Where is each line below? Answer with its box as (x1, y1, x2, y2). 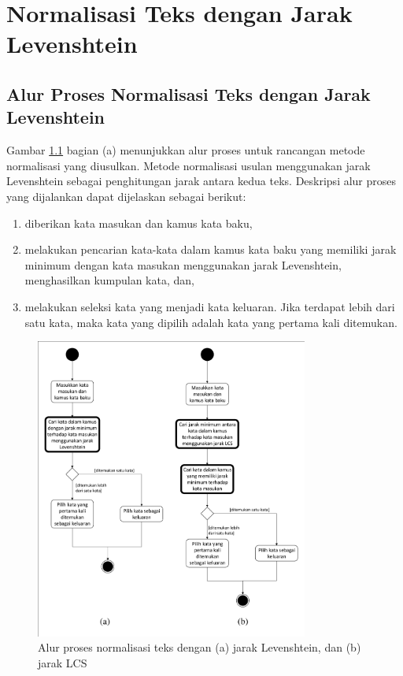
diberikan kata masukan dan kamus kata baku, (24, 214, 253, 231)
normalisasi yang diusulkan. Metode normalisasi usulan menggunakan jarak (6, 157, 371, 173)
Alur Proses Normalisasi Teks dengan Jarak (6, 81, 371, 106)
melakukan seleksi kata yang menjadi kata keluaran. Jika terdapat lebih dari (24, 298, 395, 314)
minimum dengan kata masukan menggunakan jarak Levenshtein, (24, 256, 342, 273)
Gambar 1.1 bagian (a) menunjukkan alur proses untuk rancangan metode (6, 142, 365, 158)
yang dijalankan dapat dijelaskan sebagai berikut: (6, 188, 246, 204)
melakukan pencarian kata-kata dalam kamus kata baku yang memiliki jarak (24, 241, 397, 258)
